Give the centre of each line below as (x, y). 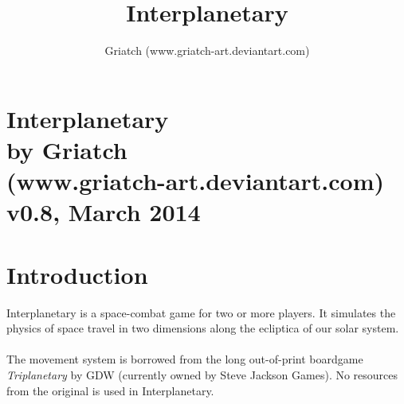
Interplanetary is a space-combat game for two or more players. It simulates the (201, 312)
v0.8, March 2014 (104, 212)
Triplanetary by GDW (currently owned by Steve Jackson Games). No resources (202, 374)
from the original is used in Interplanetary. (110, 390)
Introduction (77, 274)
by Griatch (67, 149)
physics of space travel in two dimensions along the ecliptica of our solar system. (203, 328)
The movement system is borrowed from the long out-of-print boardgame (185, 359)
